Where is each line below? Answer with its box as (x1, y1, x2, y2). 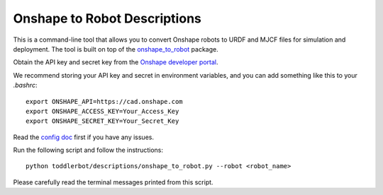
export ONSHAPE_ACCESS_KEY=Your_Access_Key (26, 107, 179, 115)
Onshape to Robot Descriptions (13, 11, 201, 26)
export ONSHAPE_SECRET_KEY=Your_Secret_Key (26, 117, 179, 125)
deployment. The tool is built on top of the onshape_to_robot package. (13, 45, 219, 53)
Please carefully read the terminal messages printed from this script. (13, 177, 213, 187)
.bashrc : (13, 81, 38, 90)
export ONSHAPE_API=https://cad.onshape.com (26, 97, 184, 105)
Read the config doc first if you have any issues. (13, 133, 154, 141)
